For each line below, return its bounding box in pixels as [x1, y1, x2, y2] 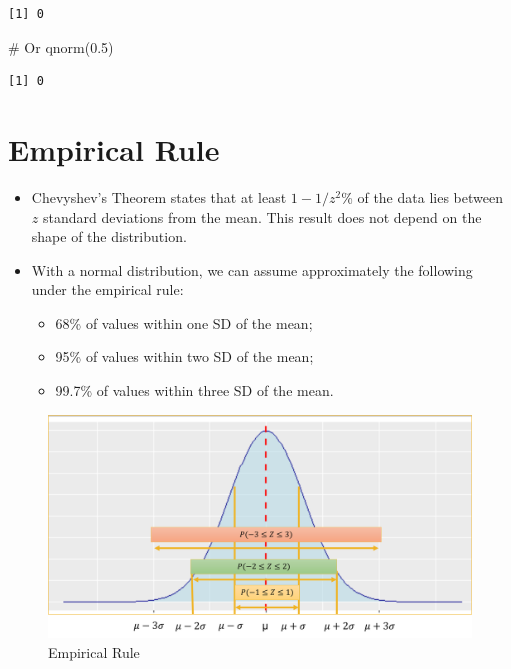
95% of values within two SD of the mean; [55, 346, 314, 367]
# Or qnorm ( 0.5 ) [8, 36, 114, 57]
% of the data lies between [341, 186, 503, 207]
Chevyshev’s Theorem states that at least [31, 186, 287, 207]
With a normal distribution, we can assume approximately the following [31, 259, 473, 280]
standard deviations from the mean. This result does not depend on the [42, 206, 482, 227]
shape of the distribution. [31, 226, 187, 247]
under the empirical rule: [31, 279, 184, 300]
